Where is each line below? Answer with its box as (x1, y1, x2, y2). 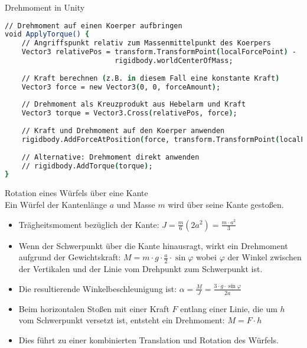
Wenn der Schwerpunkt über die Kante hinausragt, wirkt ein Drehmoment (18, 239, 288, 251)
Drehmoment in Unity (5, 1, 85, 13)
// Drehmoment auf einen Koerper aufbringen (5, 21, 182, 30)
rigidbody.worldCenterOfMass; (115, 57, 233, 65)
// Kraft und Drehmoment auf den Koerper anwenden (21, 127, 225, 135)
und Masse (116, 198, 155, 210)
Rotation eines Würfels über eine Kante (5, 187, 148, 199)
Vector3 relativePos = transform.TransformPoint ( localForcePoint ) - (21, 48, 297, 57)
